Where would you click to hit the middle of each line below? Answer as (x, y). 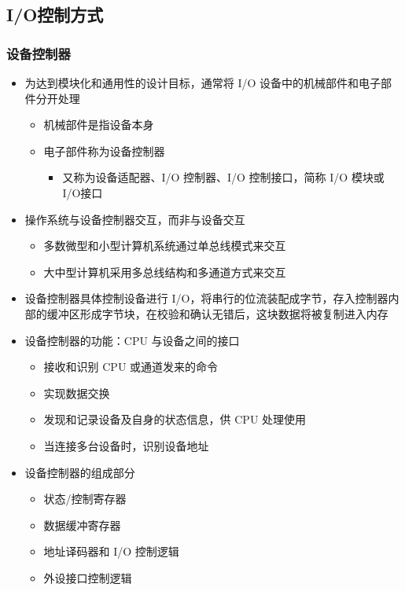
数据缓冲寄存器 (82, 525)
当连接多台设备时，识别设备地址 (126, 445)
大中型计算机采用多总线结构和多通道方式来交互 (165, 272)
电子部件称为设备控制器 (104, 151)
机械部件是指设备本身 (99, 125)
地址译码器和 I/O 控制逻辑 (111, 551)
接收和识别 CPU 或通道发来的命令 (131, 367)
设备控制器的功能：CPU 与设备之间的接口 (132, 340)
